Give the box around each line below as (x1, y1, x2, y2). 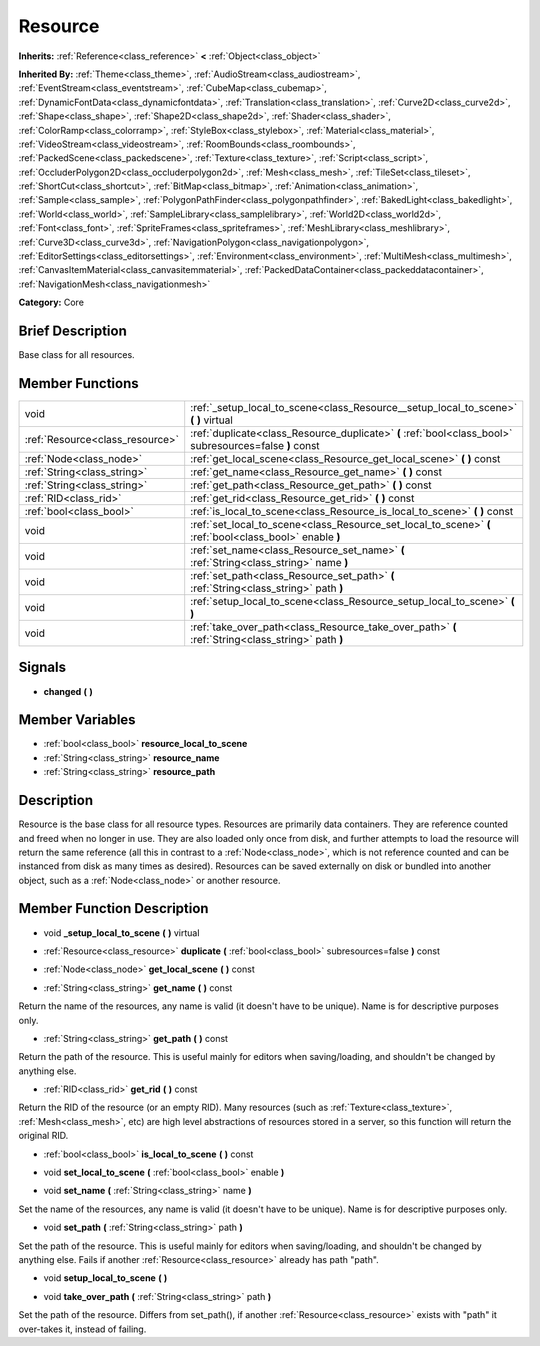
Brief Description (18, 323, 127, 339)
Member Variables (18, 711, 136, 729)
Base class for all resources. (18, 349, 135, 361)
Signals (18, 659, 67, 676)
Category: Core (18, 296, 85, 309)
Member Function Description (18, 900, 209, 917)
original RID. (18, 1130, 69, 1142)
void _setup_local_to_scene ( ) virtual (43, 926, 200, 939)
